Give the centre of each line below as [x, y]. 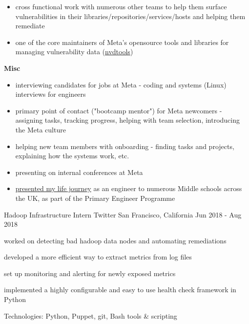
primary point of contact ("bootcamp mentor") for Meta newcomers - [119, 110]
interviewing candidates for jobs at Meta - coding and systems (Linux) [121, 84]
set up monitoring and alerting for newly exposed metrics [90, 273]
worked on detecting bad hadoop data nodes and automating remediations [115, 240]
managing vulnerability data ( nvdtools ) [74, 52]
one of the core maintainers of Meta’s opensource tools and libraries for [122, 42]
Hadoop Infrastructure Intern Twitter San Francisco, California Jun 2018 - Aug [123, 214]
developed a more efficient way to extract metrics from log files [98, 257]
